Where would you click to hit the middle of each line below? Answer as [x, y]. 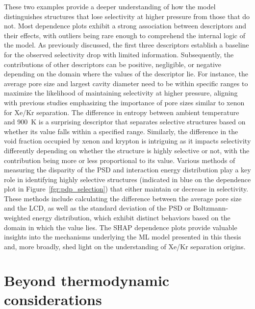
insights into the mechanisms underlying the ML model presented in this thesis [123, 237]
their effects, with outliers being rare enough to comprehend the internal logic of [125, 35]
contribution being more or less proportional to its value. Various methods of [120, 160]
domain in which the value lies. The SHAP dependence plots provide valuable [121, 227]
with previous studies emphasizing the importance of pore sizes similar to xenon [124, 102]
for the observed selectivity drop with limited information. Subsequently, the [119, 54]
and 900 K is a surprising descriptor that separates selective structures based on [125, 122]
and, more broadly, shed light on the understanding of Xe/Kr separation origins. [125, 246]
